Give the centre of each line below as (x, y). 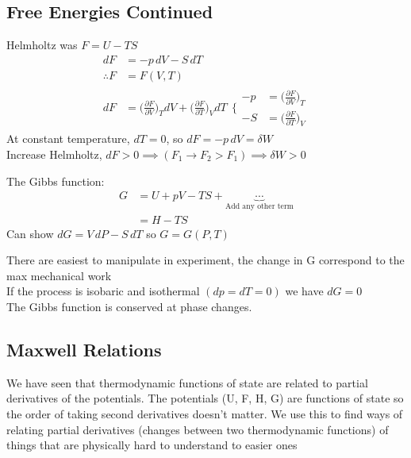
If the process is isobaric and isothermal (103, 291)
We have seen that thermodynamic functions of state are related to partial (187, 382)
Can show (30, 233)
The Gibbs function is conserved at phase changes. (129, 307)
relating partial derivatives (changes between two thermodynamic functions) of (198, 429)
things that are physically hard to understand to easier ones (152, 445)
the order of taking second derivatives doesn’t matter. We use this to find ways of (205, 414)
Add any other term (259, 207)
